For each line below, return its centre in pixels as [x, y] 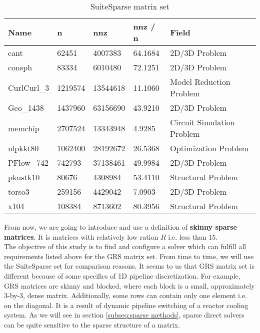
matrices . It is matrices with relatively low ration [81, 236]
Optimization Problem [209, 148]
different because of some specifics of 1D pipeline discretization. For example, [122, 275]
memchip [24, 128]
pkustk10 [24, 177]
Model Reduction [200, 82]
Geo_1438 [26, 108]
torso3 [19, 191]
